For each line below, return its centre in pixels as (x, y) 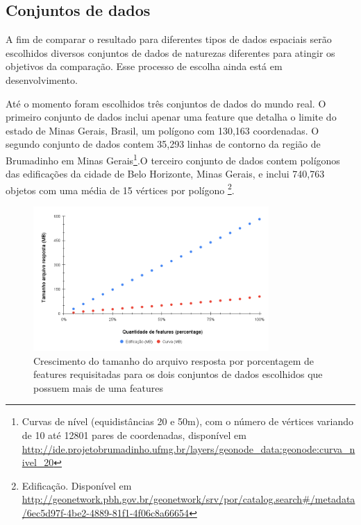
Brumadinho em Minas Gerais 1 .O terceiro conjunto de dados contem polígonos (173, 159)
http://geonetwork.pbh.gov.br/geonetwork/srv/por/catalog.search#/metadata (188, 499)
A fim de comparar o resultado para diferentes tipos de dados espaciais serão (169, 39)
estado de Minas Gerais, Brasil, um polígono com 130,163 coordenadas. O (162, 130)
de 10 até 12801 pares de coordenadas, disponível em (134, 435)
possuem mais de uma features (98, 387)
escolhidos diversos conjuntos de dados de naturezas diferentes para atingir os (170, 52)
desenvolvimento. (42, 79)
